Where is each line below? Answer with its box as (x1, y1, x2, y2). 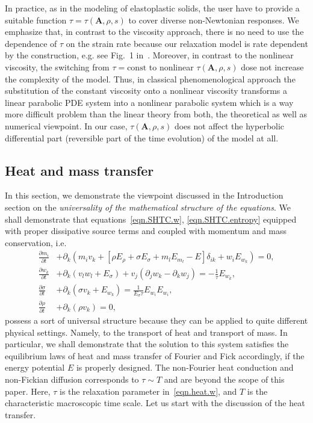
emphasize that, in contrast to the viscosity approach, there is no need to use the (5, 25, 304, 38)
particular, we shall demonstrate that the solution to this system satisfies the (5, 338, 289, 350)
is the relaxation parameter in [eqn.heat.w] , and (59, 384, 237, 397)
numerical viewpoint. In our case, (5, 119, 128, 132)
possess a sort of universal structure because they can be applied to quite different (5, 313, 308, 326)
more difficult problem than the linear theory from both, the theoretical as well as (5, 108, 308, 120)
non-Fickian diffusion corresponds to (5, 372, 139, 385)
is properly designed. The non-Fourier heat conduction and (76, 361, 294, 374)
